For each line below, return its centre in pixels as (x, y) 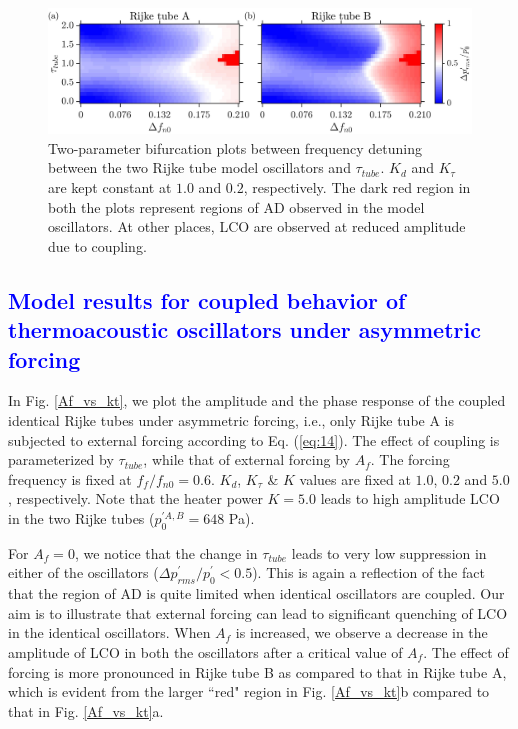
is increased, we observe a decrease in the (361, 632)
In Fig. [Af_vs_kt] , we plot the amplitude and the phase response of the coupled (257, 400)
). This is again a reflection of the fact (368, 572)
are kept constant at (110, 187)
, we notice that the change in (166, 552)
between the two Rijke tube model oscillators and (199, 167)
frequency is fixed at (70, 478)
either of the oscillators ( (83, 572)
